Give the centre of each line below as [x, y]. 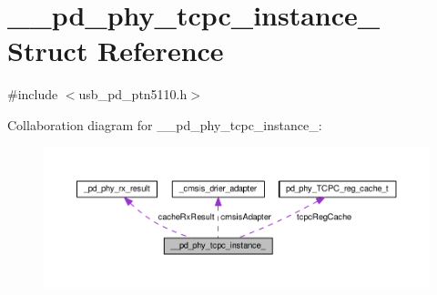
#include [33, 94]
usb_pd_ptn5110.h [133, 94]
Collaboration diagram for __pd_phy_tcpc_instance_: [165, 124]
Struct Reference [116, 51]
